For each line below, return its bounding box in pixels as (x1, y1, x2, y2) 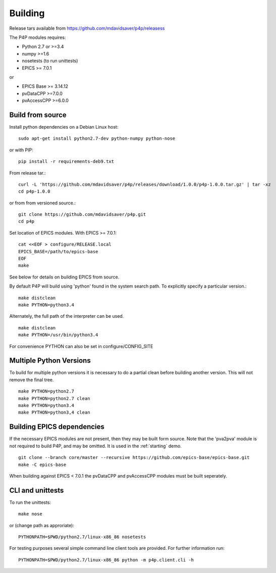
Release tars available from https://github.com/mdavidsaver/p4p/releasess (9, 25, 165, 31)
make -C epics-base (18, 462, 67, 468)
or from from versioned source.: (9, 200, 76, 206)
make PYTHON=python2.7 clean (18, 395, 90, 401)
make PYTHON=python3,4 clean (18, 410, 90, 416)
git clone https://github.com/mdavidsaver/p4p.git (18, 212, 146, 217)
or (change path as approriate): (9, 522, 74, 528)
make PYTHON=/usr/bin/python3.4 (18, 332, 98, 338)
